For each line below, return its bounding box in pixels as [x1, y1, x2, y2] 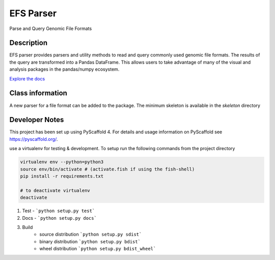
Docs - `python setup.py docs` [22, 215, 97, 221]
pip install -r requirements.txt [20, 173, 104, 179]
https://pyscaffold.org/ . [9, 136, 58, 142]
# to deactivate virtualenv [20, 187, 90, 193]
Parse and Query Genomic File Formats [9, 25, 92, 32]
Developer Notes [9, 115, 64, 124]
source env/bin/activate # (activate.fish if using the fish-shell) [20, 166, 195, 172]
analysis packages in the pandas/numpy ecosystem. [9, 66, 120, 72]
